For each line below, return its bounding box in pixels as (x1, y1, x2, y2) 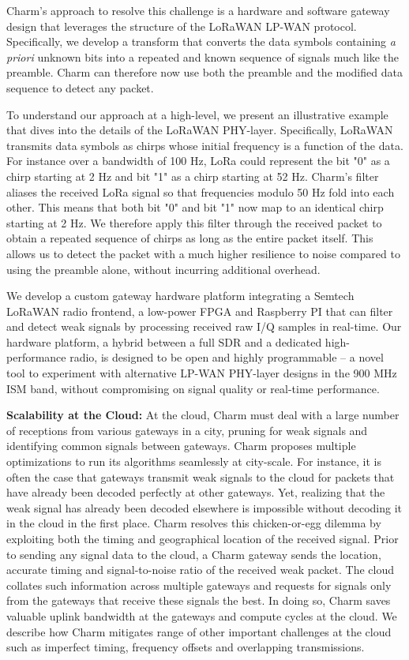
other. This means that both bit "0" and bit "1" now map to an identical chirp (6, 199, 384, 216)
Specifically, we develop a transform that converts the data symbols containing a (6, 33, 396, 50)
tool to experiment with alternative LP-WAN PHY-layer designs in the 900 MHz (6, 365, 397, 381)
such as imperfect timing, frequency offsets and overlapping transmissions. (6, 639, 365, 655)
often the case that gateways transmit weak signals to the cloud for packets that (6, 468, 395, 485)
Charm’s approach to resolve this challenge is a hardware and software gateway (6, 2, 390, 18)
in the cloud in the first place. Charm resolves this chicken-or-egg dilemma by (6, 515, 381, 531)
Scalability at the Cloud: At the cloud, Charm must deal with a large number (6, 407, 400, 423)
